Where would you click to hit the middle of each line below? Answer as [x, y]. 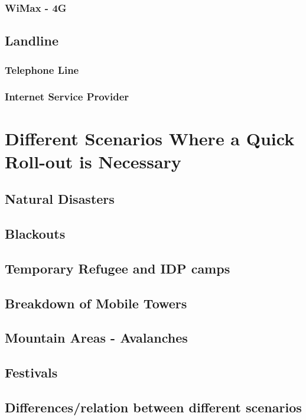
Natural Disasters [60, 199]
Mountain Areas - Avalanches [96, 338]
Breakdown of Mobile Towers [96, 303]
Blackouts [35, 234]
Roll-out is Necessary [93, 161]
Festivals [31, 372]
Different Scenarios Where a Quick [150, 138]
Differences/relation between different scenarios [153, 407]
